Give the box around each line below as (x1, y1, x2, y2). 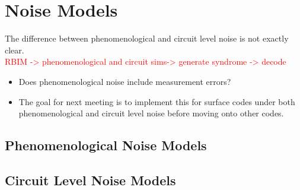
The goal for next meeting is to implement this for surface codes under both (18, 95, 295, 107)
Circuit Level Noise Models (5, 170, 176, 189)
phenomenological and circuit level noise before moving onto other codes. (18, 107, 284, 119)
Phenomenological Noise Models (5, 136, 207, 154)
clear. (5, 43, 24, 56)
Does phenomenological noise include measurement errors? (18, 75, 231, 87)
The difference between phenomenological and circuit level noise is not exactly (5, 32, 289, 45)
